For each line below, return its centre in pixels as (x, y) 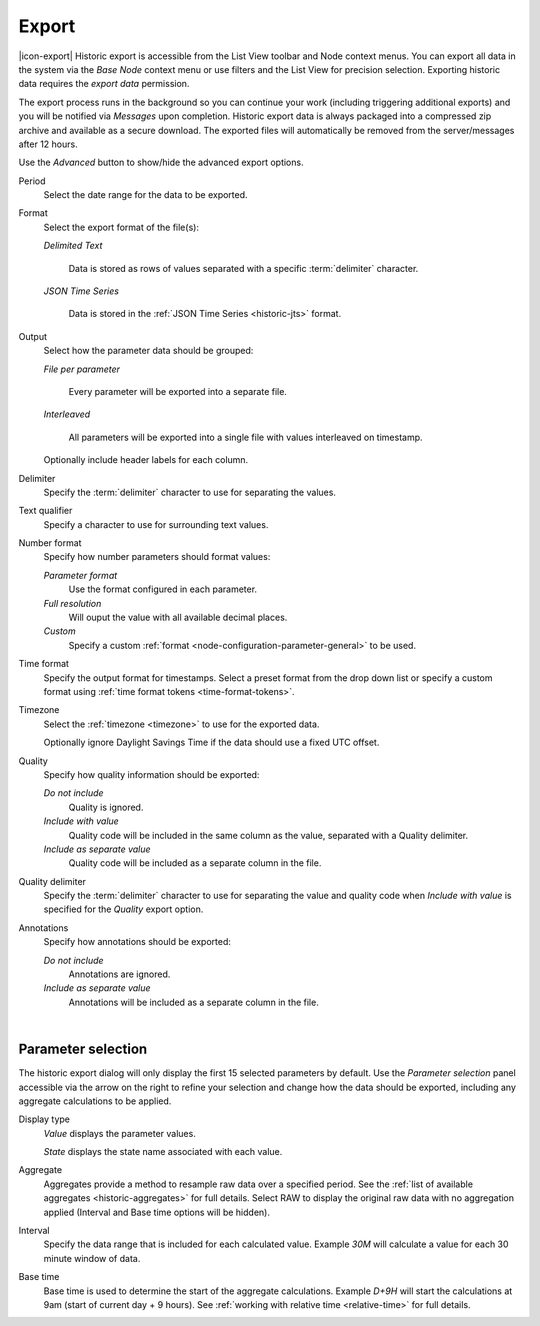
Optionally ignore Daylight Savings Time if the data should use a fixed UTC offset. (211, 742)
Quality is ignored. (106, 807)
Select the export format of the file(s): (121, 227)
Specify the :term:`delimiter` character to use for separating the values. (190, 492)
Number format (50, 543)
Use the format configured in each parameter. (163, 589)
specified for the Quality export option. (123, 909)
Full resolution (72, 603)
